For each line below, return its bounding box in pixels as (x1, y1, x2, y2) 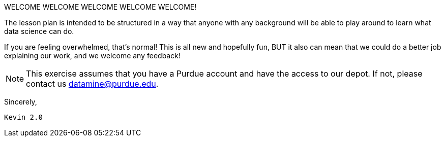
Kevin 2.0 (4, 113, 43, 121)
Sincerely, (4, 97, 37, 106)
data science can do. (4, 27, 74, 36)
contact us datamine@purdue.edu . (26, 79, 159, 89)
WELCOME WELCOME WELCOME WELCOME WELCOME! (4, 3, 197, 11)
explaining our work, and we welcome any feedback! (4, 51, 181, 60)
